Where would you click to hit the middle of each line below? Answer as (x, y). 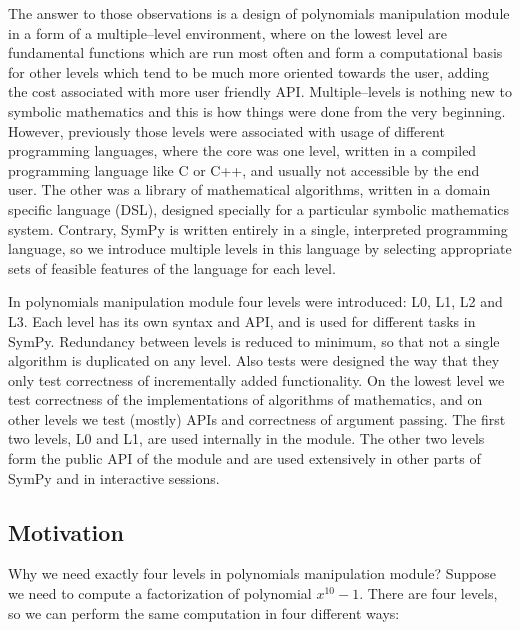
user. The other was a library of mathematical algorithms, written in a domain (249, 189)
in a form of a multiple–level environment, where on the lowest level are (227, 32)
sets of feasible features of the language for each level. (172, 267)
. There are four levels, (428, 593)
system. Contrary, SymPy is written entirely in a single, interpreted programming (258, 228)
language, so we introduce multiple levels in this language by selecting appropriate (260, 248)
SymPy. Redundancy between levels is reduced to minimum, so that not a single (254, 340)
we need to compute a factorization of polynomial (160, 593)
